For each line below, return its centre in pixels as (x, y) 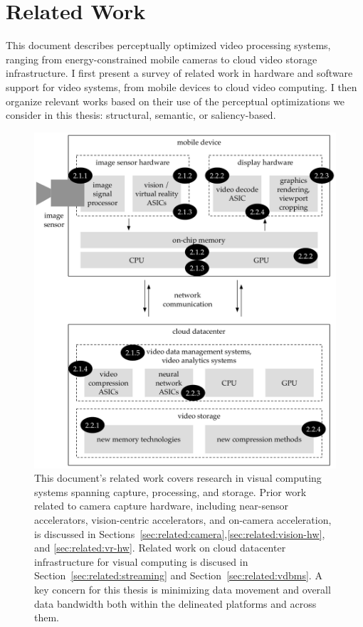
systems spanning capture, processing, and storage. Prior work (170, 491)
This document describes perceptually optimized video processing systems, (168, 45)
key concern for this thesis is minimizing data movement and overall (183, 589)
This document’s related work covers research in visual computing (178, 478)
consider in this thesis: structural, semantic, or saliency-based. (141, 115)
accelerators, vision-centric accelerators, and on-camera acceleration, (183, 519)
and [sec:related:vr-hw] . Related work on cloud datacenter (160, 548)
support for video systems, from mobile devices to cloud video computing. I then (181, 86)
